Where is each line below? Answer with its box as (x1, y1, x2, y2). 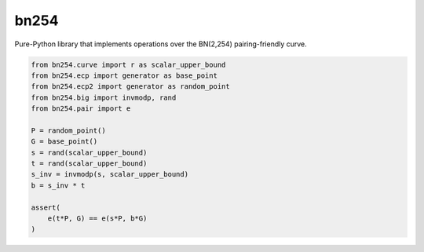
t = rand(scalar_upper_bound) (31, 159, 148, 168)
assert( (31, 203, 60, 212)
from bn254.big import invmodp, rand (31, 93, 177, 102)
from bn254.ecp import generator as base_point (31, 71, 217, 80)
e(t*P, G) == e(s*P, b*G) (47, 214, 148, 223)
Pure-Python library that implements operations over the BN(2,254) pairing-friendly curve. (14, 39, 308, 49)
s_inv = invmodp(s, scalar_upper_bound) (31, 170, 188, 179)
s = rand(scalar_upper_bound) (31, 148, 148, 157)
